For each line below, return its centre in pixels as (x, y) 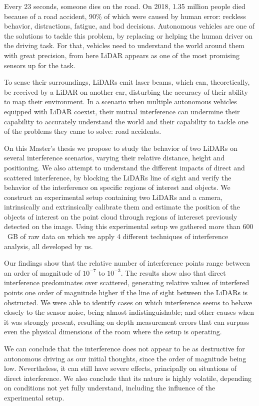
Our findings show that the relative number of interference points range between (127, 263)
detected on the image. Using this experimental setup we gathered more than (122, 226)
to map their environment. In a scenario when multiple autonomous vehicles (120, 101)
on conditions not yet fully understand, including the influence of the (110, 388)
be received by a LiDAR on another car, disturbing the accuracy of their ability (126, 91)
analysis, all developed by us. (48, 246)
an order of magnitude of (42, 272)
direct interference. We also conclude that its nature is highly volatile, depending (128, 378)
